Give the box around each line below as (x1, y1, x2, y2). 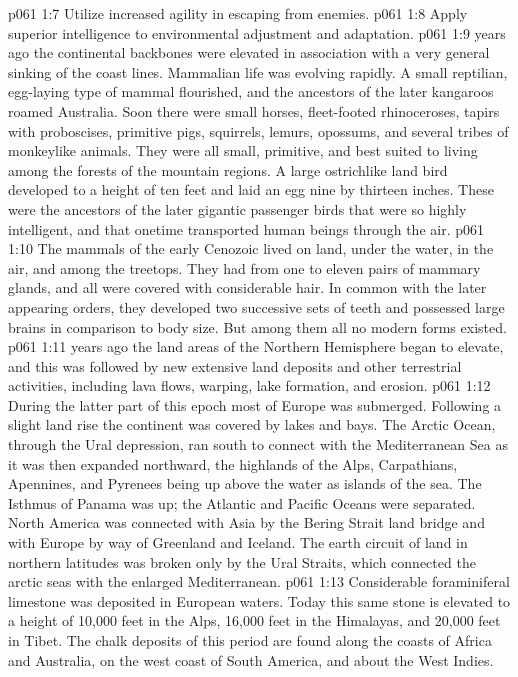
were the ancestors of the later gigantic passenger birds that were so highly (8, 198, 467, 219)
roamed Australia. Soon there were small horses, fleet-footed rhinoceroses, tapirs (8, 100, 500, 121)
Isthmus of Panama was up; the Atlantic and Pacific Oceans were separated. (8, 492, 476, 513)
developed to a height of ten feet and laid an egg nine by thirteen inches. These (8, 179, 494, 200)
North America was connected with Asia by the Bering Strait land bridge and (8, 512, 485, 533)
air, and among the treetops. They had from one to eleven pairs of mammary (8, 257, 481, 278)
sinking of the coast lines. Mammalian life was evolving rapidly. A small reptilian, (8, 61, 508, 82)
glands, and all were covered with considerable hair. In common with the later (8, 277, 487, 298)
